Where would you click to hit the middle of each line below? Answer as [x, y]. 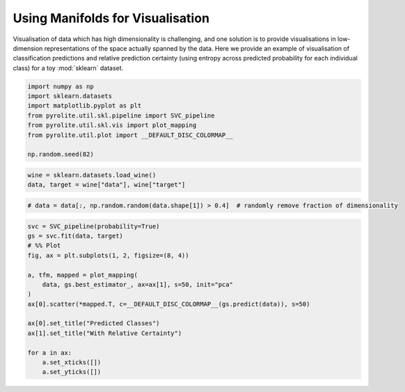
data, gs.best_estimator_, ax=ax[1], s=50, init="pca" [137, 284]
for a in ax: [50, 352]
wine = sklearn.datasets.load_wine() [92, 175]
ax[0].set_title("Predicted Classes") [94, 324]
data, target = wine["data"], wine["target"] [106, 185]
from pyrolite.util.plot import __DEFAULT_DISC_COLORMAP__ [130, 135]
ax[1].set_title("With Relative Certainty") [105, 333]
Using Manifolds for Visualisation [111, 18]
